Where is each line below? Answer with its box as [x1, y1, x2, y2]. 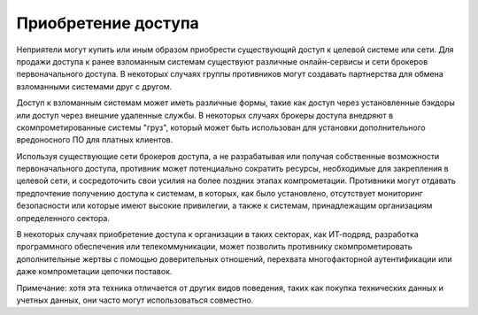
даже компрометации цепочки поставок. [16, 266, 173, 277]
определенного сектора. [16, 212, 111, 223]
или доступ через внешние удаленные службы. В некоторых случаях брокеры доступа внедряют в [16, 110, 394, 120]
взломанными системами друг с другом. [16, 81, 173, 92]
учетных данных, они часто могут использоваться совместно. [16, 295, 254, 305]
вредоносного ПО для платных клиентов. [16, 134, 173, 145]
